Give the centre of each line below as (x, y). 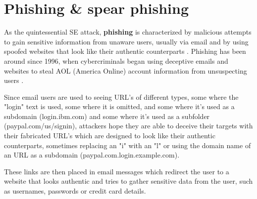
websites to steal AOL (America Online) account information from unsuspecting (126, 70)
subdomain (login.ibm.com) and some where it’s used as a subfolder (107, 116)
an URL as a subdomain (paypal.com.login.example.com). (92, 155)
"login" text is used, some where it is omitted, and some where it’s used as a (119, 106)
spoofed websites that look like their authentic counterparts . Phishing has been (125, 51)
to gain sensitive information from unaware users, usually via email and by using (126, 41)
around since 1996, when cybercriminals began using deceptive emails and (116, 60)
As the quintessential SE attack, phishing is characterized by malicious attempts (128, 32)
